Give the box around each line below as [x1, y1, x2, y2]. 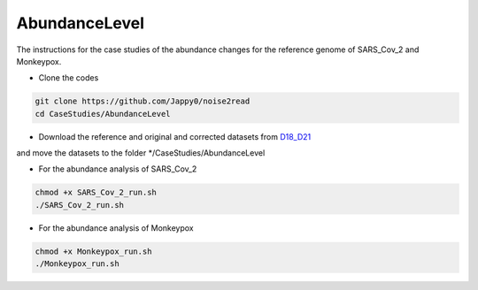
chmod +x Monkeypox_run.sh [35, 246, 152, 256]
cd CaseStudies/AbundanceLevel [35, 109, 172, 118]
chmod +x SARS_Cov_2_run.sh [35, 187, 157, 198]
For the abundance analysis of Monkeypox [38, 222, 194, 233]
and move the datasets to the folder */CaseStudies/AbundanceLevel [16, 148, 266, 158]
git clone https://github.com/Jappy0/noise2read [35, 96, 251, 106]
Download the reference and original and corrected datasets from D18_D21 [38, 131, 312, 141]
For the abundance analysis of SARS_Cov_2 [38, 164, 197, 174]
